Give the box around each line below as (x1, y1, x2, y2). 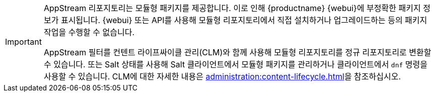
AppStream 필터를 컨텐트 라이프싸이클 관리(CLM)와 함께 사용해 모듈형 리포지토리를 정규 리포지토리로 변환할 (43, 47, 431, 57)
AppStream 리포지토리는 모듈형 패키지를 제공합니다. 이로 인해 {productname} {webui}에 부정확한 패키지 (43, 3, 421, 13)
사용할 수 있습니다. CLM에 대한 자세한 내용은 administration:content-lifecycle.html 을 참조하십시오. (43, 71, 401, 81)
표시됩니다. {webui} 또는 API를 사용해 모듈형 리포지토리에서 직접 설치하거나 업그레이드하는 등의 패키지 (60, 15, 427, 25)
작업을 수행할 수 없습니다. (43, 27, 134, 37)
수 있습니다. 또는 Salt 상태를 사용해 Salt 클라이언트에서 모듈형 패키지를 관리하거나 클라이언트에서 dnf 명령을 (43, 59, 428, 69)
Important (5, 37, 42, 47)
